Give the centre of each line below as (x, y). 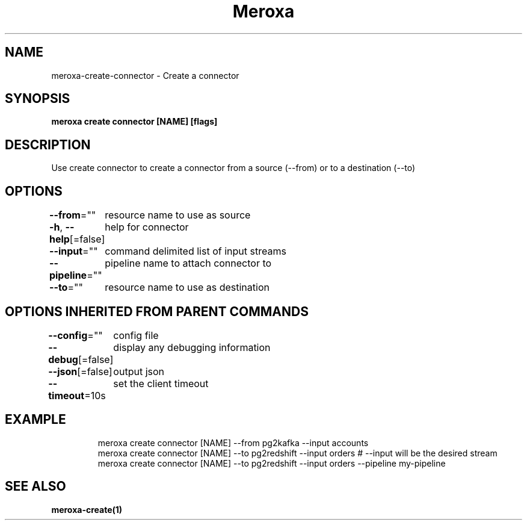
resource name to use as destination (187, 287)
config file (136, 335)
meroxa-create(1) (87, 509)
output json (139, 371)
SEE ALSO (35, 486)
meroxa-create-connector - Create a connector (145, 75)
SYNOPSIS (38, 99)
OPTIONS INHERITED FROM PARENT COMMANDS (157, 311)
